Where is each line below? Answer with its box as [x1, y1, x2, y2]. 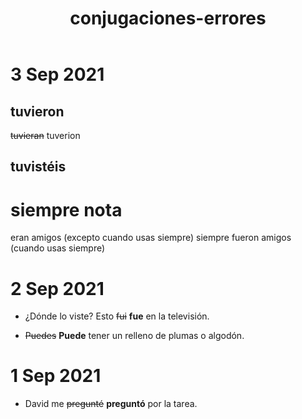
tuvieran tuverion [10, 130, 81, 141]
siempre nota [10, 198, 123, 221]
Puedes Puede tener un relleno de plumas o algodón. [24, 330, 245, 342]
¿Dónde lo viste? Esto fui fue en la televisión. [24, 310, 210, 322]
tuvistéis [10, 158, 67, 176]
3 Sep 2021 [10, 63, 105, 86]
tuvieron [10, 103, 65, 120]
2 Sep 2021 [10, 277, 105, 300]
